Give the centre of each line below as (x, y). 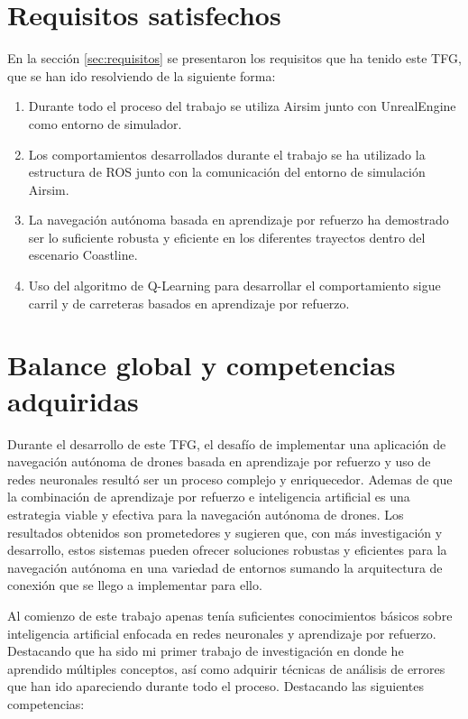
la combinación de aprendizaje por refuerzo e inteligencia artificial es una (209, 497)
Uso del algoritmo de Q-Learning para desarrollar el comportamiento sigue (234, 286)
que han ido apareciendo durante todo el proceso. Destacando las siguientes (216, 686)
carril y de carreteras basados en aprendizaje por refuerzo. (189, 303)
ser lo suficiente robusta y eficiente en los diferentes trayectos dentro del (227, 237)
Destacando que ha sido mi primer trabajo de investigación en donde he (206, 651)
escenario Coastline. (83, 255)
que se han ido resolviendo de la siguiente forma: (142, 75)
